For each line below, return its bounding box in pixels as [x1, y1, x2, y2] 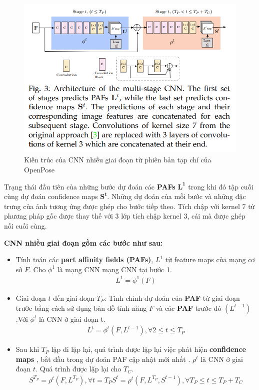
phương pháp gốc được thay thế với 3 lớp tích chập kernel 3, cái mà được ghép [4, 211, 245, 221]
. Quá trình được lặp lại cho [35, 363, 121, 374]
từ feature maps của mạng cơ [165, 254, 255, 265]
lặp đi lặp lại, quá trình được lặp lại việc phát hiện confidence [51, 344, 246, 354]
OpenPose [24, 164, 54, 175]
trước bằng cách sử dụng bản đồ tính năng [15, 302, 147, 313]
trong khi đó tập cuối [188, 181, 253, 191]
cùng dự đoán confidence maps [4, 191, 98, 202]
